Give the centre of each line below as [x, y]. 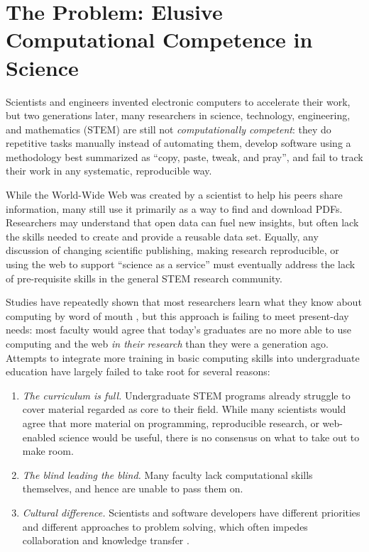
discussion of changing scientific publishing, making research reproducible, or [172, 250]
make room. [48, 451]
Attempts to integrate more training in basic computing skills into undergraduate [183, 357]
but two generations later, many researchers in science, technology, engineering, [178, 115]
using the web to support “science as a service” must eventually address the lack [181, 264]
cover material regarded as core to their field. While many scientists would [184, 409]
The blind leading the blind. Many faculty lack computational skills [167, 474]
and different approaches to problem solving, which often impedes [165, 526]
